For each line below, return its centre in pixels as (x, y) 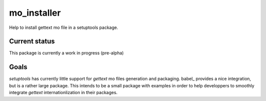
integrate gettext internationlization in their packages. (63, 93)
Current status (32, 41)
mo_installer (35, 13)
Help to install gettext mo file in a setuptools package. (64, 27)
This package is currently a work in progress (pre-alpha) (66, 53)
